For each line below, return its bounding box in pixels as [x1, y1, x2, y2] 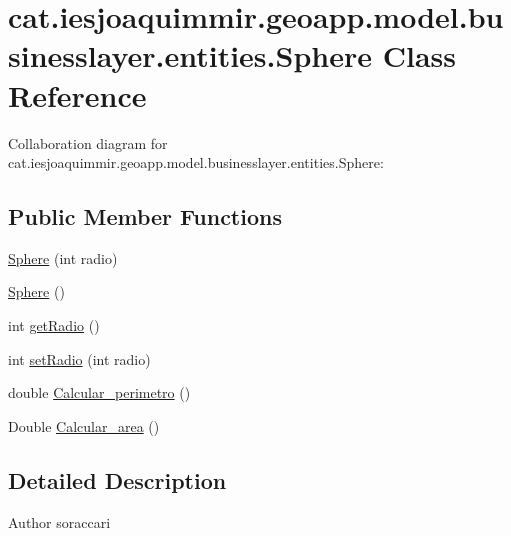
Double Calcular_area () [8, 415, 160, 436]
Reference [8, 74, 147, 115]
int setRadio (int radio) [8, 348, 151, 369]
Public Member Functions [8, 201, 282, 232]
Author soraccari [8, 511, 111, 532]
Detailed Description [8, 464, 227, 495]
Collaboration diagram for [8, 132, 168, 153]
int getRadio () [8, 315, 100, 336]
